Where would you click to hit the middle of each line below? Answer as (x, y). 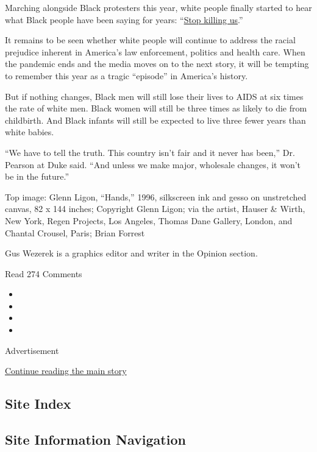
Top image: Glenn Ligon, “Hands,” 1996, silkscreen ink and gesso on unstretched (156, 196)
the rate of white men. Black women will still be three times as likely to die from (156, 108)
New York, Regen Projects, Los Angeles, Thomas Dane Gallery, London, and (149, 220)
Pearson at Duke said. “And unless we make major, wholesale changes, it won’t (153, 164)
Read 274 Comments (44, 273)
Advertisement (32, 350)
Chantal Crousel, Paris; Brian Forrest (75, 232)
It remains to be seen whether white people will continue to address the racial (150, 40)
